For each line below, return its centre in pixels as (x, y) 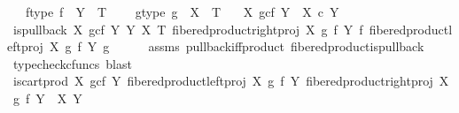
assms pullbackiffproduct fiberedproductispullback (286, 46)
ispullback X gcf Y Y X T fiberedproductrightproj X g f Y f (188, 29)
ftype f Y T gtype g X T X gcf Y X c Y (182, 11)
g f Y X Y (47, 98)
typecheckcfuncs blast (72, 63)
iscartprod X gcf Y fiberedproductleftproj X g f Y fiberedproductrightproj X (231, 81)
